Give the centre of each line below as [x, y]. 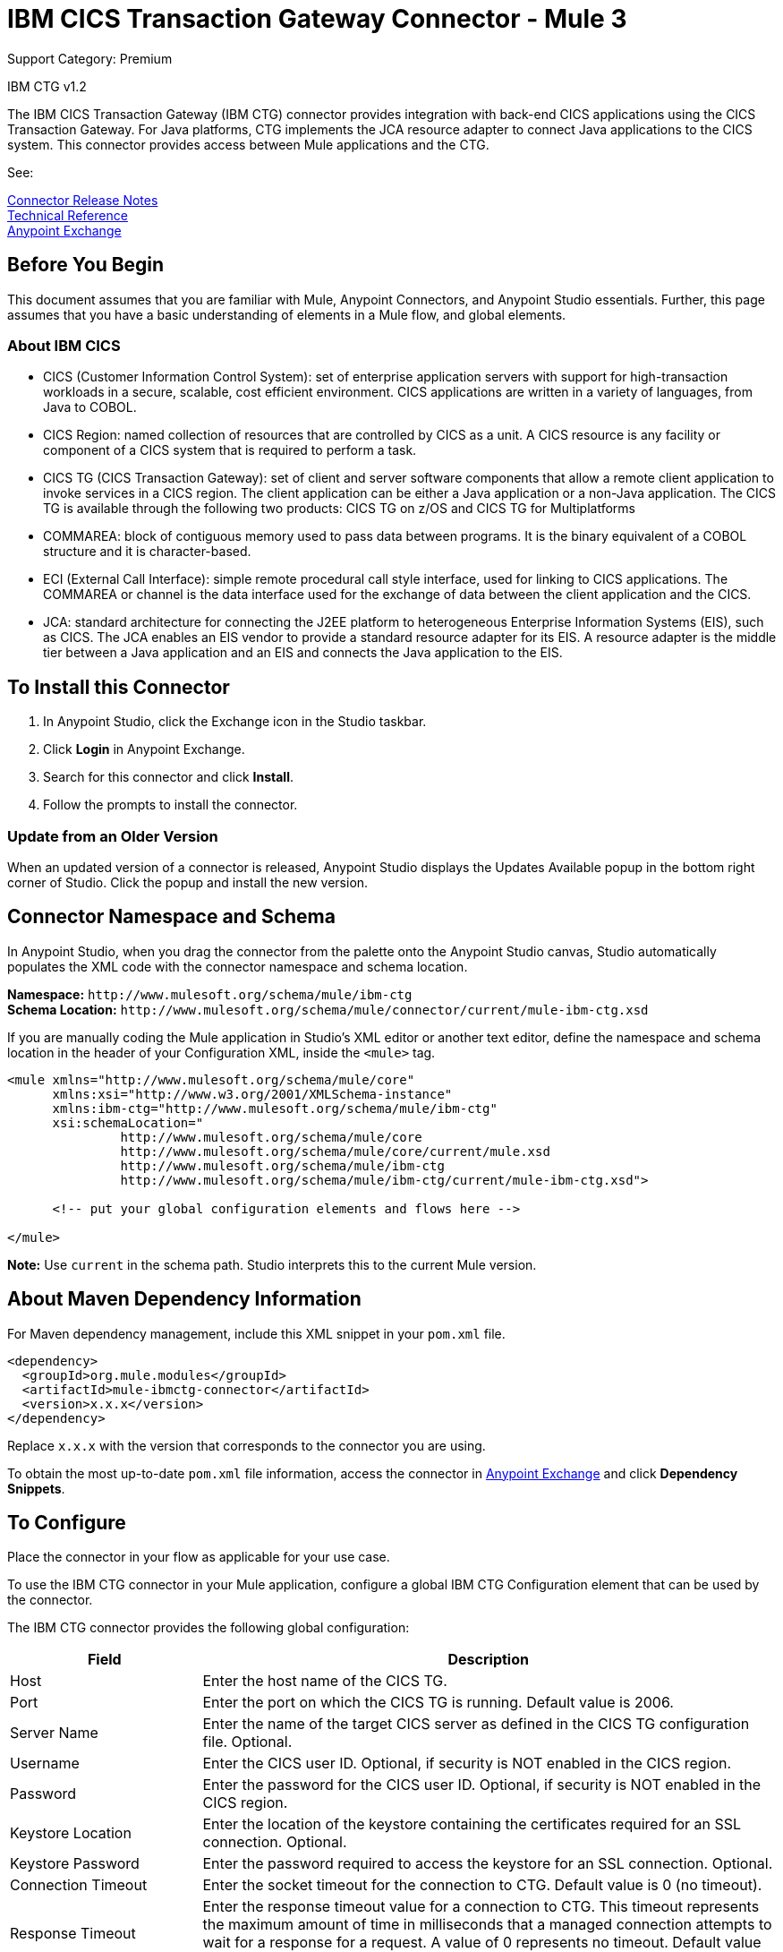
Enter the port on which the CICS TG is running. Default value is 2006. [438, 1703]
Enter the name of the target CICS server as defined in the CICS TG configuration [476, 1724]
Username [45, 1764]
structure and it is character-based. [147, 552]
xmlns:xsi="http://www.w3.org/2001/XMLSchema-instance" [252, 1094]
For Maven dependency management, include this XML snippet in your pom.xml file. [256, 1333]
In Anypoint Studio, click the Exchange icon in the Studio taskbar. [235, 722]
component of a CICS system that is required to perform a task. [230, 450]
